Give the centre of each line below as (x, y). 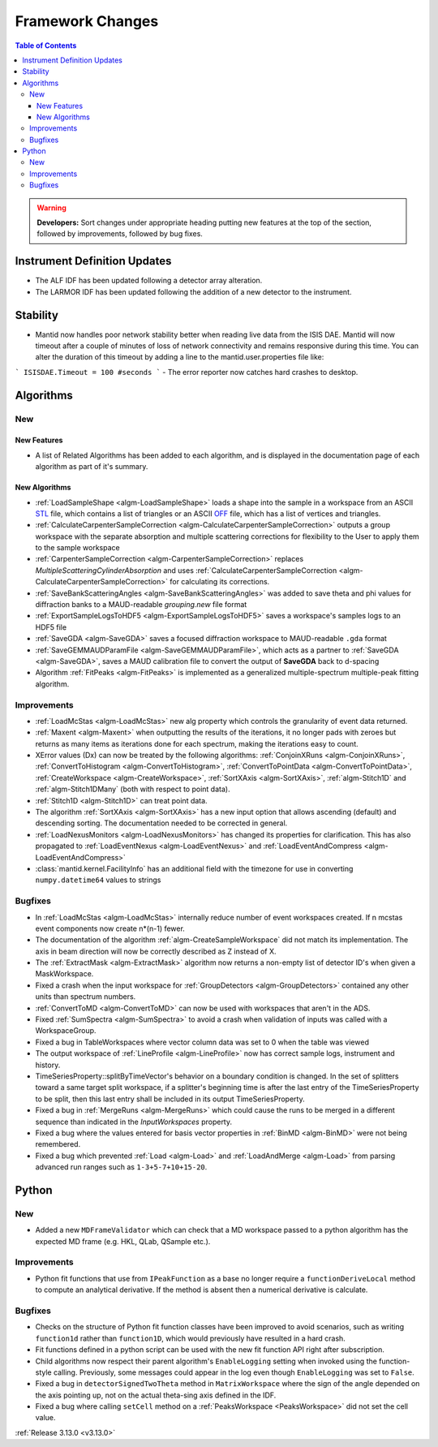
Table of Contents (46, 45)
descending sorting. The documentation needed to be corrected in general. (161, 823)
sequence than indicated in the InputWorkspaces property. (134, 1122)
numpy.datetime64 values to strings (98, 880)
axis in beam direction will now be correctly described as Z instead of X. (156, 951)
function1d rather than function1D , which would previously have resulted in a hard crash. (191, 1338)
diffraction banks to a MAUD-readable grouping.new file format (141, 605)
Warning (52, 208)
